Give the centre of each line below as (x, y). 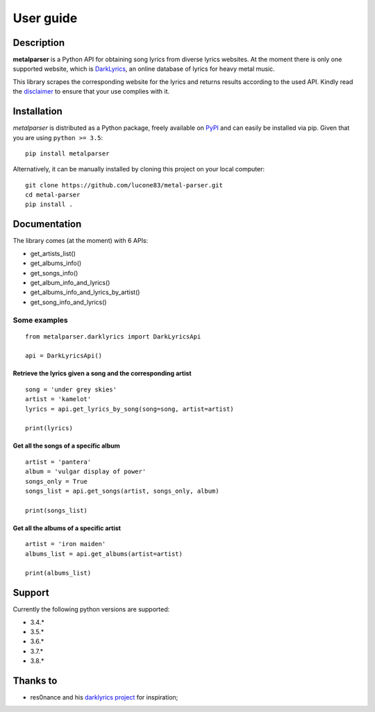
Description (39, 43)
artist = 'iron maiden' (66, 544)
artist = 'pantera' (58, 462)
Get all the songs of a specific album (67, 446)
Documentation (47, 224)
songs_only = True (57, 481)
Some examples (41, 320)
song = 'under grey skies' (71, 389)
